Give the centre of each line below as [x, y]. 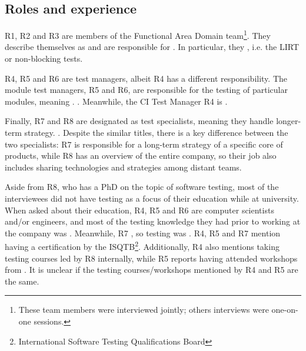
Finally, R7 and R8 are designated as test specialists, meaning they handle [139, 121]
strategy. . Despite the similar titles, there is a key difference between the [156, 133]
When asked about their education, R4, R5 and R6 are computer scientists [139, 210]
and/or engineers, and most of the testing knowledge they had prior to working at [153, 221]
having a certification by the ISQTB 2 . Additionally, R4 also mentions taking [142, 246]
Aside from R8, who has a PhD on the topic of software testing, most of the [142, 187]
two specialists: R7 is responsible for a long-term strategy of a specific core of [144, 144]
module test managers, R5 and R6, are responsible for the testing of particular [146, 90]
